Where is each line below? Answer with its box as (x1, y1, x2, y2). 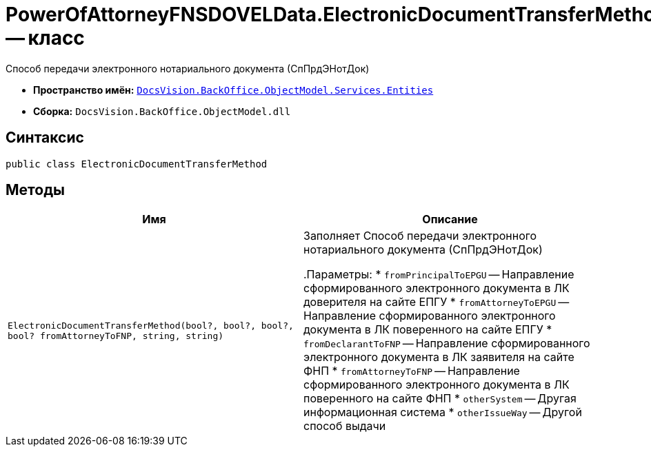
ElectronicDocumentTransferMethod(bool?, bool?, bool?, (8, 320, 294, 331)
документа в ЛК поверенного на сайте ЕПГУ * (303, 322, 552, 337)
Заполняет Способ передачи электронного (303, 229, 537, 243)
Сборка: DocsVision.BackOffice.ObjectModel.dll (33, 105, 291, 117)
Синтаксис (6, 129, 84, 147)
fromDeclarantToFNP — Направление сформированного (303, 336, 590, 351)
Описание (422, 212, 478, 227)
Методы (6, 181, 65, 199)
